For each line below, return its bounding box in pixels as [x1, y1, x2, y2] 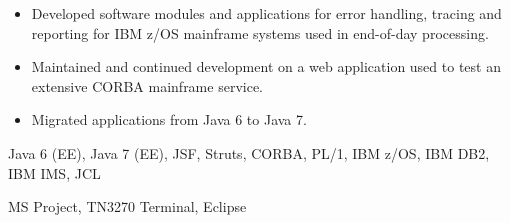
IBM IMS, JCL [8, 162, 101, 183]
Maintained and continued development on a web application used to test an [31, 56, 501, 77]
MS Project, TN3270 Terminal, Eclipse [8, 196, 247, 217]
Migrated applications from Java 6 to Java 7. [31, 109, 307, 130]
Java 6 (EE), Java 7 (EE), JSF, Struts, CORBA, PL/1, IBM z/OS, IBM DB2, [8, 142, 490, 163]
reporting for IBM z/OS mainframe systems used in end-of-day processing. [31, 22, 489, 43]
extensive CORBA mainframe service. [31, 75, 263, 96]
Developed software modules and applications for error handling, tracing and [31, 3, 502, 23]
